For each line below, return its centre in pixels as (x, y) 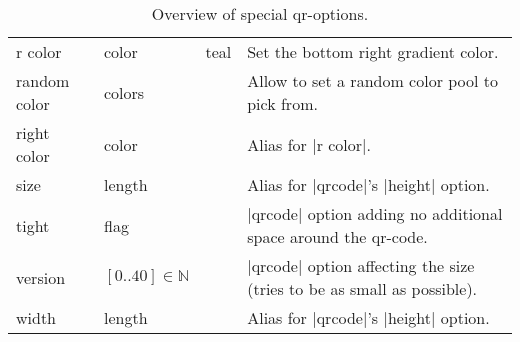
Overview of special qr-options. (260, 13)
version (41, 277)
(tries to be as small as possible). (362, 288)
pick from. (282, 103)
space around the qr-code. (337, 236)
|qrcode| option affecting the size (361, 265)
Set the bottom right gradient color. (373, 51)
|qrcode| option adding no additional (375, 213)
